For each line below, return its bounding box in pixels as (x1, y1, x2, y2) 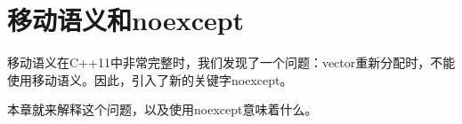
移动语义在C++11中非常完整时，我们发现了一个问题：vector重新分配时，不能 (7, 53, 456, 72)
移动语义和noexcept (7, 2, 245, 38)
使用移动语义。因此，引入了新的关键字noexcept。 (7, 70, 293, 89)
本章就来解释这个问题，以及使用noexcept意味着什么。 (7, 100, 318, 119)
